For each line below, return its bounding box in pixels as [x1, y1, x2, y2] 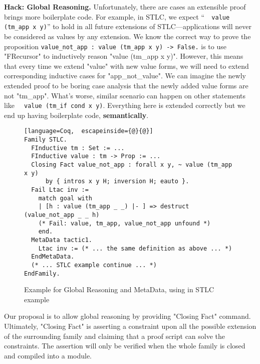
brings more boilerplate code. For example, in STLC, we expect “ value [4, 11, 230, 22]
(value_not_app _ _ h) [24, 211, 100, 218]
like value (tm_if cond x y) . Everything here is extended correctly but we [4, 100, 245, 110]
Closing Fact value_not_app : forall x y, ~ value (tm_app [31, 161, 232, 168]
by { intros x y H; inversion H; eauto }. [45, 178, 189, 185]
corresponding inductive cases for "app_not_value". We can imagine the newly [4, 70, 246, 81]
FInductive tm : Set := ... [31, 144, 125, 152]
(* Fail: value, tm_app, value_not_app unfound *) [38, 219, 211, 227]
